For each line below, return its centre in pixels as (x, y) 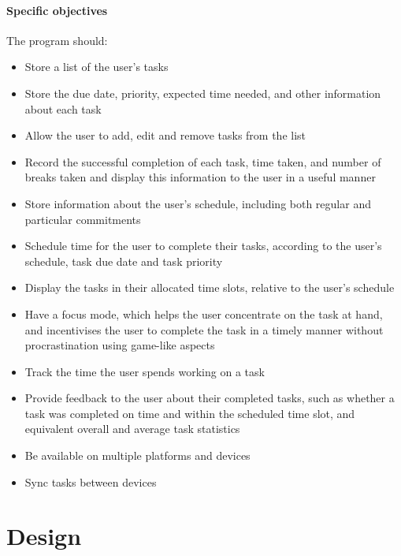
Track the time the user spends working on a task (145, 371)
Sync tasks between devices (91, 481)
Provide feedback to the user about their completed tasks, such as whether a (210, 398)
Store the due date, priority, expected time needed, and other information (203, 93)
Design (44, 536)
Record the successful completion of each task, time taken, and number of (203, 161)
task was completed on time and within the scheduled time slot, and (190, 413)
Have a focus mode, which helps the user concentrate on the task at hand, (204, 313)
